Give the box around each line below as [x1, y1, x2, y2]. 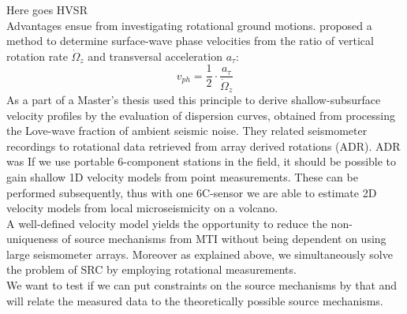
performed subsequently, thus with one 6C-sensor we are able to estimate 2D [6, 184, 377, 200]
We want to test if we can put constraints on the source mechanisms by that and [6, 277, 398, 293]
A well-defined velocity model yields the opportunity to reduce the [6, 215, 327, 231]
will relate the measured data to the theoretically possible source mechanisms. [6, 292, 383, 308]
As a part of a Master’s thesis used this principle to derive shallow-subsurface [6, 91, 381, 107]
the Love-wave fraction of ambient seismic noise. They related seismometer [6, 122, 368, 139]
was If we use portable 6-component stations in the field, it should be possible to [6, 153, 397, 170]
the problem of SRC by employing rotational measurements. [6, 261, 297, 278]
